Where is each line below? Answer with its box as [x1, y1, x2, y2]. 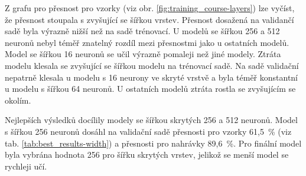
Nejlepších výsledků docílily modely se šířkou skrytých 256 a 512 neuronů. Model [5, 114, 298, 126]
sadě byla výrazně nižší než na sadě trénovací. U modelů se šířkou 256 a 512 [5, 25, 280, 37]
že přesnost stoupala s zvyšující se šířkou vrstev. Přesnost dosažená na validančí [5, 13, 294, 25]
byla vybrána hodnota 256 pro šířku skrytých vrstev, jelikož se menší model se [5, 148, 289, 161]
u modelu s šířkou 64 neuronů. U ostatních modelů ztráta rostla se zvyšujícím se [5, 82, 296, 95]
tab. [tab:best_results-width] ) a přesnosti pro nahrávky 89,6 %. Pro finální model [5, 137, 302, 149]
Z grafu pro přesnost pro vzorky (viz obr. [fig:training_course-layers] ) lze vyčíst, [5, 2, 295, 14]
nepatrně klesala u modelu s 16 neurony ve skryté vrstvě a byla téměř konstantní [5, 71, 298, 83]
